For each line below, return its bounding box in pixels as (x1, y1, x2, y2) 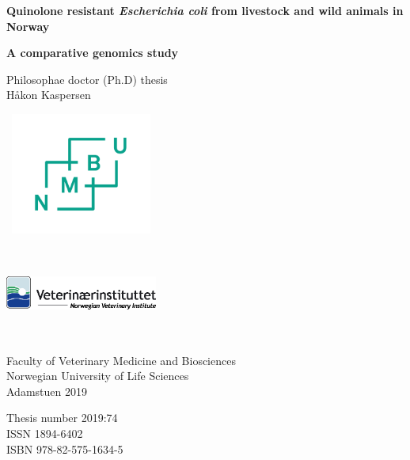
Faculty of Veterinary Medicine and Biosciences (6, 352, 236, 368)
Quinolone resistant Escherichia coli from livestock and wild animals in (6, 2, 404, 18)
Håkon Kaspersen (6, 86, 91, 103)
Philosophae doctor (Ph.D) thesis (6, 70, 168, 87)
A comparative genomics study (6, 44, 179, 61)
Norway (6, 17, 50, 34)
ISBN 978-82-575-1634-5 (6, 440, 123, 457)
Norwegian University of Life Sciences (6, 367, 189, 384)
